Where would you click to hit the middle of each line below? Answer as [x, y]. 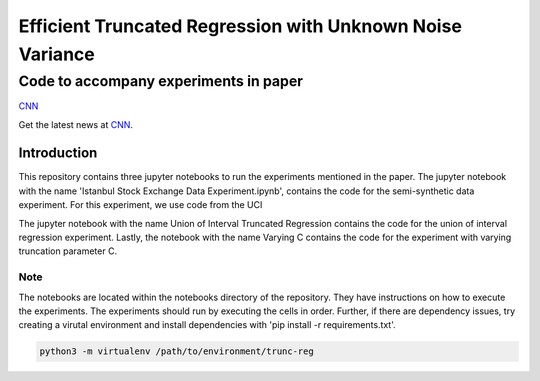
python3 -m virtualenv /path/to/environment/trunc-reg [176, 351]
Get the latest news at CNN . [76, 124]
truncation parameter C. [68, 251]
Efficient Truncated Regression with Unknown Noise [240, 26]
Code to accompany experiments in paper [161, 81]
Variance [56, 54]
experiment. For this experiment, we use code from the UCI [140, 205]
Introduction [58, 153]
